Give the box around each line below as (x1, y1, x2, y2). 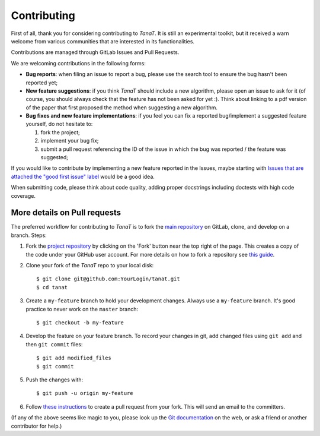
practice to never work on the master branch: (25, 305, 139, 312)
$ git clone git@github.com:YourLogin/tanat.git (36, 276, 180, 282)
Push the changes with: (25, 376, 84, 383)
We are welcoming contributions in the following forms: (11, 59, 146, 67)
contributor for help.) (11, 422, 62, 429)
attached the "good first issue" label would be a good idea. (11, 173, 155, 180)
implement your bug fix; (40, 137, 99, 144)
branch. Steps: (11, 232, 47, 239)
